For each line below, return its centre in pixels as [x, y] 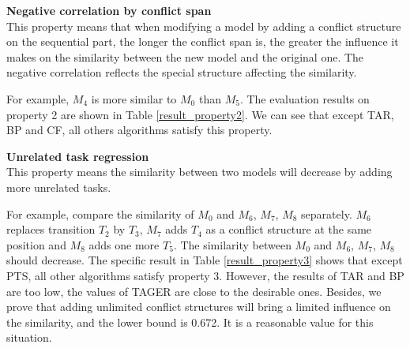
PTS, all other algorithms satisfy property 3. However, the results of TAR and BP [205, 275]
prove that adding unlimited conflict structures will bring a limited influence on [199, 307]
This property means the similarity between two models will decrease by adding [199, 172]
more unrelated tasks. [59, 187]
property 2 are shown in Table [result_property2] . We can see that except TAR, [200, 114]
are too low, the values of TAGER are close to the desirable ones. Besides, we [194, 291]
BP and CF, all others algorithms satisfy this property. [139, 130]
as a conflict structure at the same [289, 229]
